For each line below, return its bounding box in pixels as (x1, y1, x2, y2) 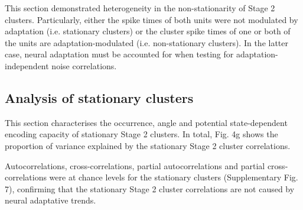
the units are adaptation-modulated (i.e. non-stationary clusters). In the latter (5, 36, 289, 49)
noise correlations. (51, 59, 117, 72)
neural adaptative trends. (5, 194, 96, 206)
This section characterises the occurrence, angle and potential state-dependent (5, 116, 288, 128)
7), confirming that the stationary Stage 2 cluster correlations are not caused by (5, 182, 295, 195)
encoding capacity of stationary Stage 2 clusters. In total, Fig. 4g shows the (5, 128, 278, 140)
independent (5, 59, 49, 72)
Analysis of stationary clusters (5, 88, 194, 106)
